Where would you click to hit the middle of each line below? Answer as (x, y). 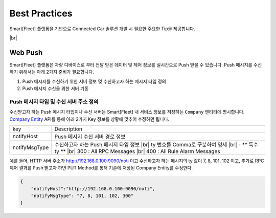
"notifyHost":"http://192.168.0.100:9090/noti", (93, 189)
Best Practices (41, 13)
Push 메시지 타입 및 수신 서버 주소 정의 (54, 101)
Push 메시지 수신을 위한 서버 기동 (55, 89)
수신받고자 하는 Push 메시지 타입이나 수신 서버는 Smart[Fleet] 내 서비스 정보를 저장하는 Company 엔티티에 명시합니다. (127, 112)
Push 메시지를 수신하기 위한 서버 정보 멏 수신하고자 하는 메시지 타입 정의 (94, 81)
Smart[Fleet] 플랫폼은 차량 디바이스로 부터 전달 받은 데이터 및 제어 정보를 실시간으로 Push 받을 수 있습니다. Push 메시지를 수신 (136, 64)
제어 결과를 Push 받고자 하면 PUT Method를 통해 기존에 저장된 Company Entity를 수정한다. (101, 168)
